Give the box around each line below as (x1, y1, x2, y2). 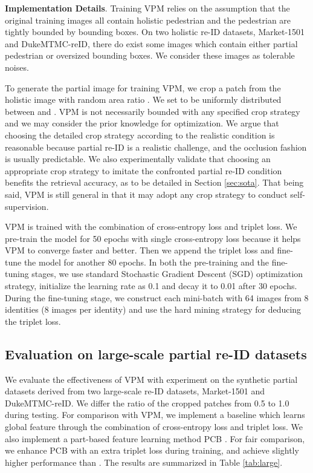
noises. (5, 60, 29, 73)
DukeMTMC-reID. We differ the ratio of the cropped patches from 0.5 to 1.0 (5, 396, 289, 409)
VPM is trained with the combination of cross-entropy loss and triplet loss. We (5, 220, 297, 233)
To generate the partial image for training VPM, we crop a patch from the (5, 81, 281, 94)
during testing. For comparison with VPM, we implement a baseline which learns (5, 408, 305, 421)
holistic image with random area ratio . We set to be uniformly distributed (5, 93, 282, 106)
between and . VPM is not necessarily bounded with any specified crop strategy (5, 105, 300, 117)
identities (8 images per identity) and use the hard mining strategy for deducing (5, 303, 302, 316)
